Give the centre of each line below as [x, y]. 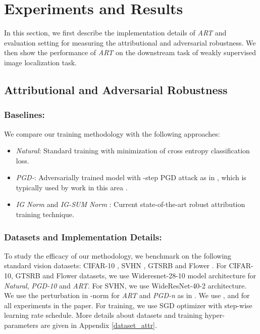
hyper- [215, 315]
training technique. [45, 214]
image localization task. [40, 62]
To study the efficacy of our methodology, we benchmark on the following [118, 255]
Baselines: [24, 115]
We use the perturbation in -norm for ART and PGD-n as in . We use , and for [127, 295]
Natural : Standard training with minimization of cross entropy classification [133, 151]
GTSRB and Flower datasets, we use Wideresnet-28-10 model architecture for [136, 276]
